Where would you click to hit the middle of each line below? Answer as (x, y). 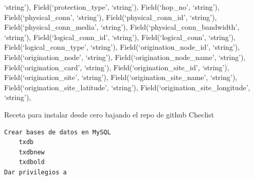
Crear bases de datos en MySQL (58, 132)
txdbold (32, 162)
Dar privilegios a (35, 172)
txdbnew (32, 152)
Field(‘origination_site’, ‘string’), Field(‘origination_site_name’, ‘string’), (121, 77)
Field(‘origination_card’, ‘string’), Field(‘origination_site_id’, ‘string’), (117, 67)
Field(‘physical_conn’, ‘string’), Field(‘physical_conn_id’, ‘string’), (111, 17)
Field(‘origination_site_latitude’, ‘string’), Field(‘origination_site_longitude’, (127, 87)
